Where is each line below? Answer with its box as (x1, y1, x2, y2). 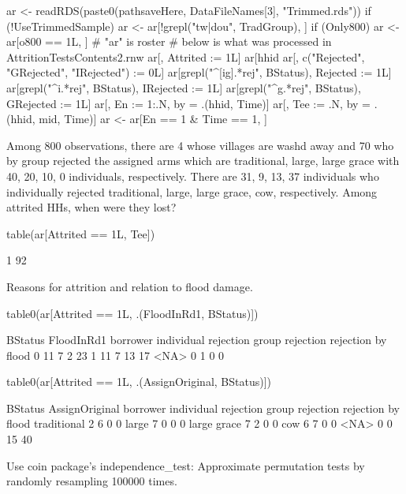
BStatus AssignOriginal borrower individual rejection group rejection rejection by (6, 399, 400, 416)
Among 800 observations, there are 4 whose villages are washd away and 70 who (6, 137, 394, 153)
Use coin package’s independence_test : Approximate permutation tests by (6, 457, 365, 473)
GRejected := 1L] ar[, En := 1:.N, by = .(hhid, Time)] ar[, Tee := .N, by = (6, 95, 371, 111)
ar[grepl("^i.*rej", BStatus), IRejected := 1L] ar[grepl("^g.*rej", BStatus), (6, 79, 361, 95)
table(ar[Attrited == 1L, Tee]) (6, 225, 155, 241)
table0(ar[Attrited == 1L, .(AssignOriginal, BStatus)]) (6, 373, 272, 390)
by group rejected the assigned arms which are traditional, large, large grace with (6, 152, 400, 169)
